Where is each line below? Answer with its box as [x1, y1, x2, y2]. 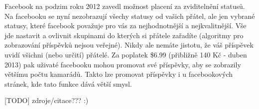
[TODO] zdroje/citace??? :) [4, 95, 89, 106]
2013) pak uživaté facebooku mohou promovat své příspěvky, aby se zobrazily [4, 59, 241, 69]
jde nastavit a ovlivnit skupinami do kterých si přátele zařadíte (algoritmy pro [4, 30, 244, 40]
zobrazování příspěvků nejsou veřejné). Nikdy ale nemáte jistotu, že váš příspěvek [4, 40, 254, 50]
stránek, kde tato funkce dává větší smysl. [4, 78, 132, 89]
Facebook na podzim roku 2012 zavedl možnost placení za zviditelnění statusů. [4, 1, 245, 11]
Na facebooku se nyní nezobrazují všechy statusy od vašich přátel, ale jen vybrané [4, 10, 255, 21]
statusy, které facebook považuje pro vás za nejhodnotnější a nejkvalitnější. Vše [4, 20, 247, 31]
